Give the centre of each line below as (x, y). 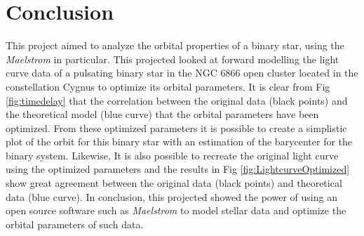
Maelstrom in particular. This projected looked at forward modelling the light (173, 59)
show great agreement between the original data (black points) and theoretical (174, 183)
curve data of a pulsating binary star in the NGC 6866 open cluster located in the (182, 73)
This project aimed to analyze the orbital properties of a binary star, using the (175, 45)
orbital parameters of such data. (75, 224)
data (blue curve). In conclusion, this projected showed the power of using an (171, 196)
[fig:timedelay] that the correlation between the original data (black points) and (177, 100)
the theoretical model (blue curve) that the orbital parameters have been (162, 114)
